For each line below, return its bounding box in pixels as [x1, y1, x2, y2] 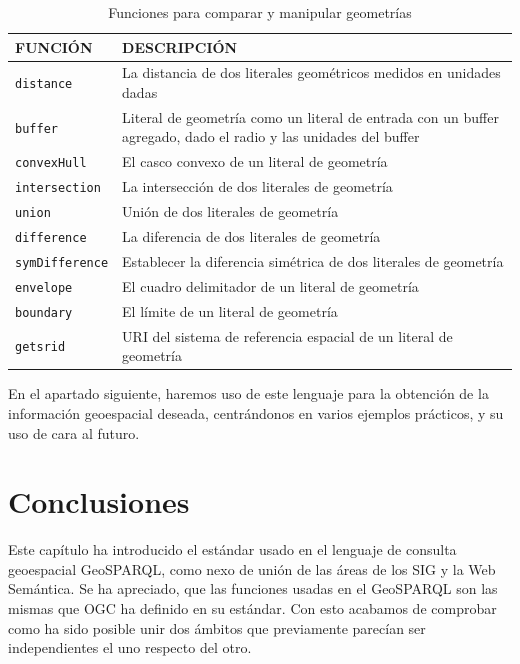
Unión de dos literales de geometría [122, 201, 339, 222]
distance [15, 77, 73, 92]
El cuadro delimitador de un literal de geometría [122, 275, 419, 296]
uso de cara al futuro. [8, 422, 140, 443]
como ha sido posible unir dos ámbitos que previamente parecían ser [8, 617, 426, 638]
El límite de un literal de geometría [122, 300, 338, 321]
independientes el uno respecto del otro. [8, 637, 252, 658]
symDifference [15, 255, 109, 270]
